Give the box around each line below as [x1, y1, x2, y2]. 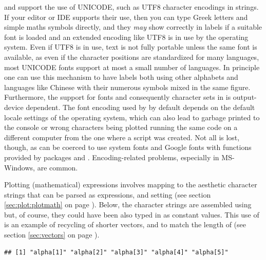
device [4, 101, 24, 112]
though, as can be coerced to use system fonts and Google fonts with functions [4, 142, 252, 153]
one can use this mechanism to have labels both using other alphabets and [4, 72, 238, 82]
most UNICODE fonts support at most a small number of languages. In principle [4, 61, 260, 72]
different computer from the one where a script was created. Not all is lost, [4, 132, 240, 142]
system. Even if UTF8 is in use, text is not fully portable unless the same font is [4, 41, 257, 52]
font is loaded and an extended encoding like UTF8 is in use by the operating [4, 31, 249, 42]
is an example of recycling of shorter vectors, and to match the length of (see [4, 219, 246, 230]
